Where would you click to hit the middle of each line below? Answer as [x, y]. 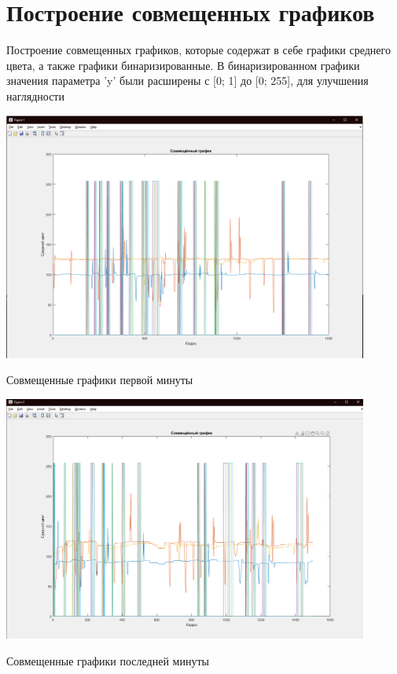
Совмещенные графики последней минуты [108, 660]
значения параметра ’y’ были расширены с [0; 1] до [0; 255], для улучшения [187, 81]
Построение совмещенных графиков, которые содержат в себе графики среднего [198, 50]
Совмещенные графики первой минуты [100, 380]
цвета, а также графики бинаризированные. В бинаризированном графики [183, 65]
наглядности [35, 95]
